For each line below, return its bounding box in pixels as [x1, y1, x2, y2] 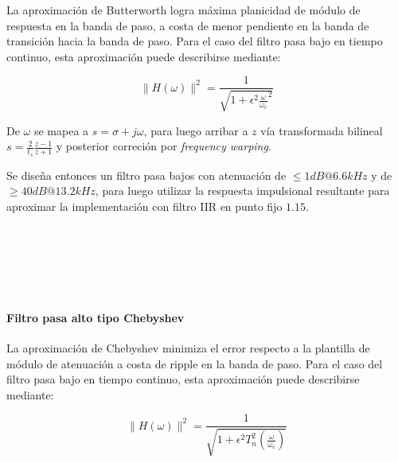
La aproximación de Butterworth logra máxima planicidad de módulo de [6, 2, 361, 18]
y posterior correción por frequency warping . [56, 138, 271, 154]
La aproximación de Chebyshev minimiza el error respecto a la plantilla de [6, 340, 370, 356]
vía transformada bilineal [260, 122, 383, 138]
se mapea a [33, 122, 89, 138]
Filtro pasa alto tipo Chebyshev [6, 309, 185, 325]
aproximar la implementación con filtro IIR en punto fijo [6, 197, 283, 214]
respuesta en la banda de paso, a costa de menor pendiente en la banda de [6, 17, 369, 33]
